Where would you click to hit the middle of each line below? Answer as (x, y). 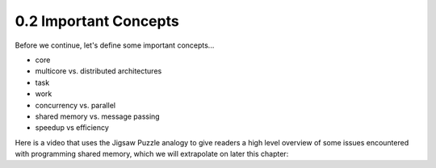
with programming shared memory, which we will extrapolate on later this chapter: (152, 154)
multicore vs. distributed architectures (99, 71)
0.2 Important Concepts (97, 21)
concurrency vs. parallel (75, 105)
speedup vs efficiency (72, 128)
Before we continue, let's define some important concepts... (115, 45)
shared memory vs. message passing (98, 116)
